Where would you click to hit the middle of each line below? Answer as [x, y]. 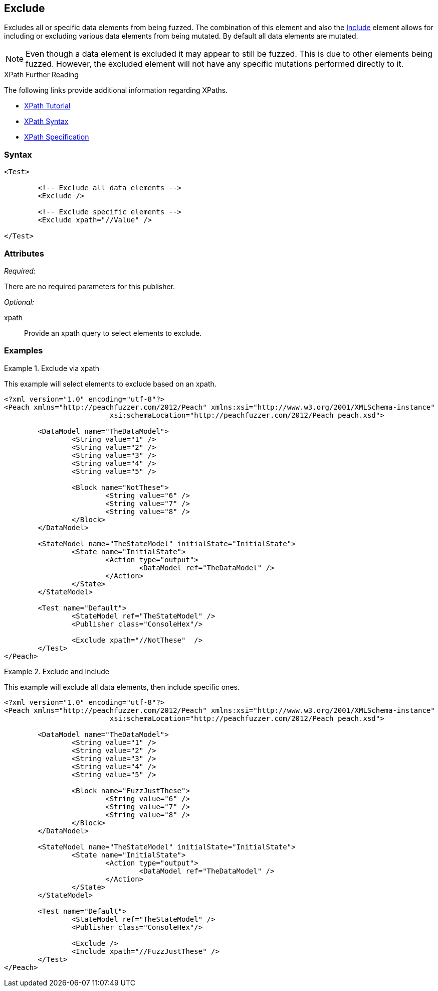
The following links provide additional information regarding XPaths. [116, 90]
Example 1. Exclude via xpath [52, 368]
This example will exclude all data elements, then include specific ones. [122, 687]
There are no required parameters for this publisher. [90, 286]
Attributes [24, 253]
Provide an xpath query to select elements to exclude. [113, 333]
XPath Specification [57, 137]
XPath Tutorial [47, 106]
